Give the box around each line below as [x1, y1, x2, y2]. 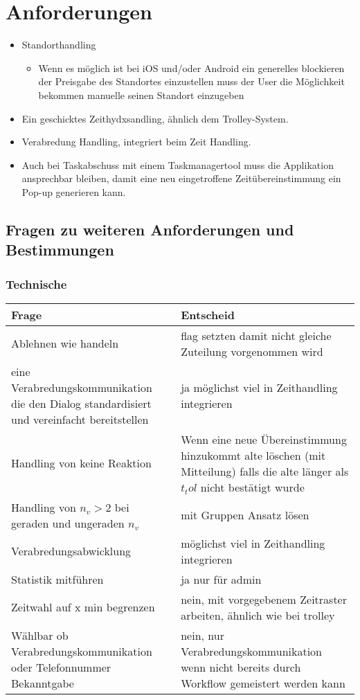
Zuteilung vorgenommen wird [181, 343, 323, 359]
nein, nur [181, 627, 224, 643]
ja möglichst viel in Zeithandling [181, 379, 338, 395]
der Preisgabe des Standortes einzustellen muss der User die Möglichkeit [38, 74, 345, 89]
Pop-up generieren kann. [21, 184, 126, 199]
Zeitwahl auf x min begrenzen [11, 599, 155, 616]
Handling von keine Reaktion [11, 455, 152, 472]
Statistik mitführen [11, 571, 104, 587]
